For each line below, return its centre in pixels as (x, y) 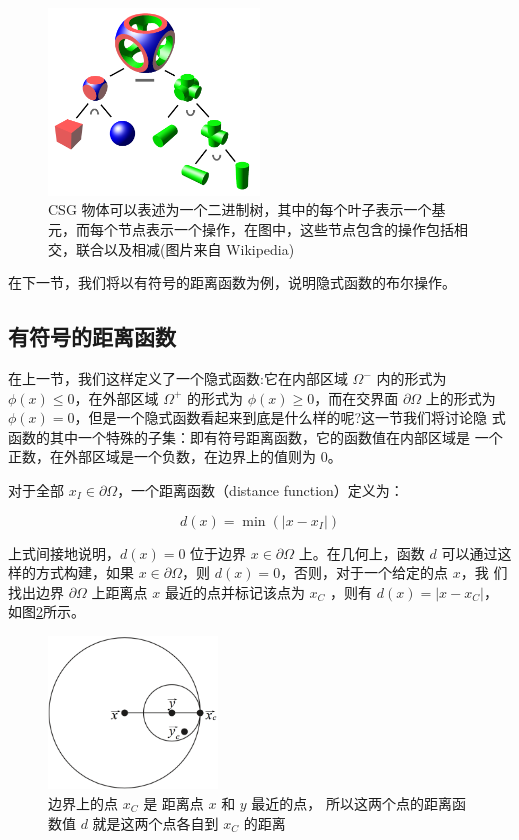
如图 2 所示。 (46, 611)
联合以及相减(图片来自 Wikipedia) (185, 248)
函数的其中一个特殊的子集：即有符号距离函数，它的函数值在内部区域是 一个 (255, 436)
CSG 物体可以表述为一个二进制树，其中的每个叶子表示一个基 (247, 209)
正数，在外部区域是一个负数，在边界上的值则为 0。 (175, 456)
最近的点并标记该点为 (234, 591)
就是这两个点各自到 (155, 822)
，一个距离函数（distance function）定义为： (260, 490)
